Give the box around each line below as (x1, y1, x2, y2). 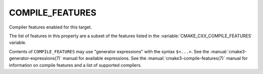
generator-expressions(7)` (9, 56, 62, 61)
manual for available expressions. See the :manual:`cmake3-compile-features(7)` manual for (62, 56, 248, 61)
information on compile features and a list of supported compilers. (9, 62, 142, 68)
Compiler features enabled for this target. (9, 24, 92, 30)
